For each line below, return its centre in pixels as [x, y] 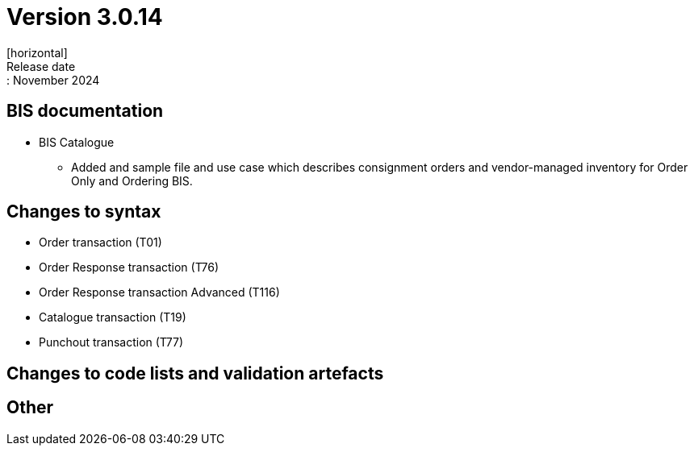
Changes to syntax [84, 212]
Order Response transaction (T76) [129, 267]
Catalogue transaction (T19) [113, 317]
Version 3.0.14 [85, 17]
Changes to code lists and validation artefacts [195, 373]
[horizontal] [37, 52]
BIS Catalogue [77, 142]
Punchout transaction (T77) [111, 342]
